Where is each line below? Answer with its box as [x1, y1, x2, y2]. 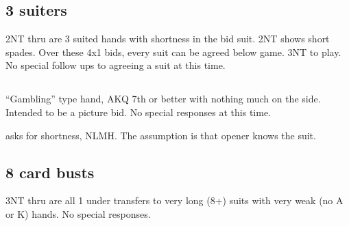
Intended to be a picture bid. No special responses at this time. [5, 104, 272, 119]
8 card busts [5, 161, 95, 182]
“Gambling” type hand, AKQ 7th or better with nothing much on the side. [5, 91, 321, 106]
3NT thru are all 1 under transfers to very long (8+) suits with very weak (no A [5, 193, 344, 208]
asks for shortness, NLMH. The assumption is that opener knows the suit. [5, 128, 316, 142]
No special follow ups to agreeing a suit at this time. [5, 58, 226, 72]
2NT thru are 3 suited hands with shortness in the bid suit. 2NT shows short [5, 31, 330, 46]
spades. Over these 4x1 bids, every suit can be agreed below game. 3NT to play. [5, 44, 341, 59]
